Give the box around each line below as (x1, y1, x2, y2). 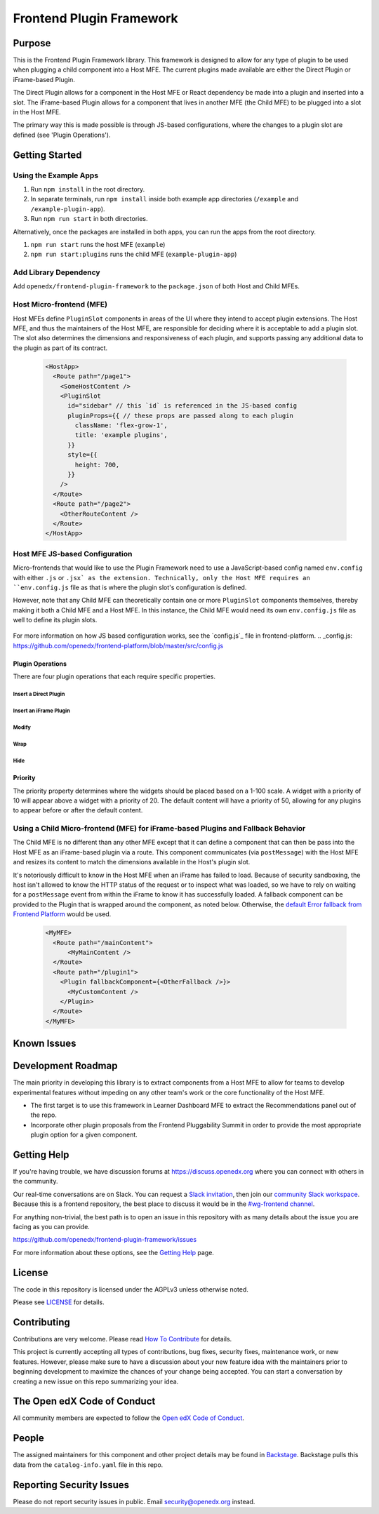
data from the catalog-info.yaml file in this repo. (13, 1460, 164, 1469)
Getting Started (13, 149, 82, 161)
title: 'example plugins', (74, 431, 168, 439)
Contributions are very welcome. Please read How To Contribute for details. (13, 1335, 232, 1344)
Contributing (13, 1316, 70, 1328)
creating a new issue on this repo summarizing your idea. (13, 1377, 179, 1386)
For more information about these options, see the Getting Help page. (13, 1248, 214, 1257)
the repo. (30, 1111, 58, 1119)
